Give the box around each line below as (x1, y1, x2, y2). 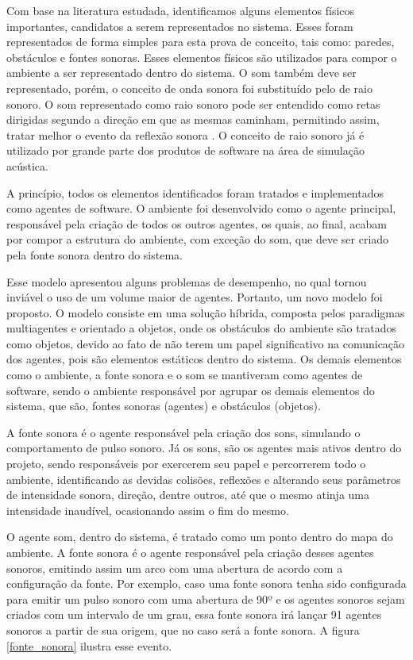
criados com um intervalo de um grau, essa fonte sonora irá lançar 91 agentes (6, 606, 382, 623)
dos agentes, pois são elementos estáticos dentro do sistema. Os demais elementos (6, 351, 402, 367)
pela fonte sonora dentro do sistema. (6, 246, 183, 263)
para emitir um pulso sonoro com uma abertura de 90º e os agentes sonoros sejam (6, 590, 405, 607)
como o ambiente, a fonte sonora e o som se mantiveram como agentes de (6, 366, 363, 383)
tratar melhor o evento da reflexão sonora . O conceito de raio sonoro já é (6, 126, 365, 143)
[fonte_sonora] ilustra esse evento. (6, 637, 172, 654)
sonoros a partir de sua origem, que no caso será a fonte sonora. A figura (6, 621, 360, 638)
